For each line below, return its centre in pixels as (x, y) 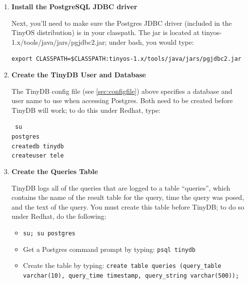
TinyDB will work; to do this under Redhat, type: (86, 110)
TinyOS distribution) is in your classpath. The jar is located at (106, 32)
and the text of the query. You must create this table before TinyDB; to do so (128, 206)
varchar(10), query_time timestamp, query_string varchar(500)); (131, 275)
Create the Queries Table (55, 171)
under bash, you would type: (151, 42)
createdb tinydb (38, 146)
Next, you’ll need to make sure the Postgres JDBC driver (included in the (122, 23)
